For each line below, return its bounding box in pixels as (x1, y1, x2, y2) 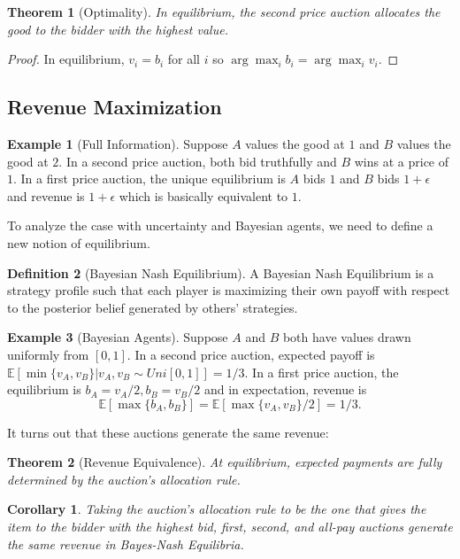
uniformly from (7, 345, 89, 363)
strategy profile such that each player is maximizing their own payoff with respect (7, 281, 450, 299)
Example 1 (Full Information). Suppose (7, 134, 228, 152)
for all (167, 50, 200, 68)
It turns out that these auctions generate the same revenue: (7, 423, 329, 441)
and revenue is (7, 186, 85, 205)
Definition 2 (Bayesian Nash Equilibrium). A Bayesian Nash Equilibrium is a (7, 263, 434, 282)
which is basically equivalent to (119, 186, 288, 205)
